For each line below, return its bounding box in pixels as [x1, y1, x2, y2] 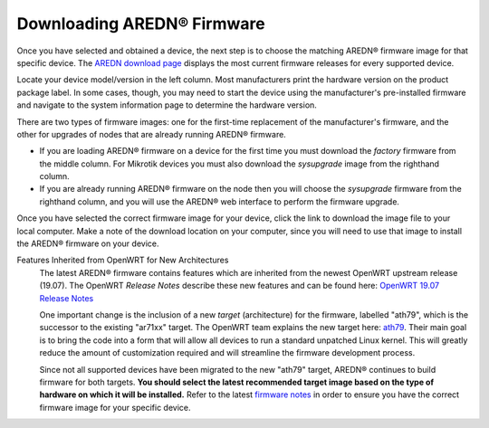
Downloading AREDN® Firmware [16, 14, 266, 33]
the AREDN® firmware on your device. [16, 238, 159, 249]
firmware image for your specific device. [39, 402, 191, 413]
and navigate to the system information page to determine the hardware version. [16, 100, 317, 110]
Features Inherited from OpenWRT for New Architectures [16, 254, 229, 266]
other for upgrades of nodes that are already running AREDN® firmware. [16, 128, 287, 139]
